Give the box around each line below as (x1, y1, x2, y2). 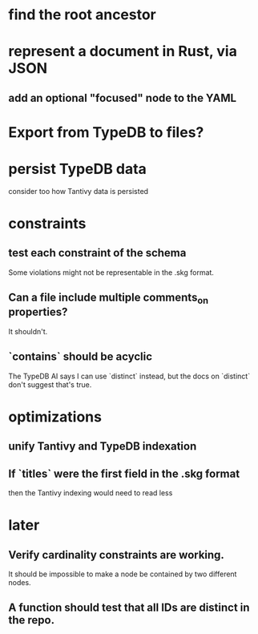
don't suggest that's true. (8, 379, 92, 390)
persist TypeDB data (8, 160, 147, 178)
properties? (8, 305, 68, 319)
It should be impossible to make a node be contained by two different (8, 569, 237, 579)
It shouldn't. (8, 326, 48, 336)
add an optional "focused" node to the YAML (8, 91, 237, 105)
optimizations (8, 407, 103, 426)
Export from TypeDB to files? (8, 123, 204, 141)
